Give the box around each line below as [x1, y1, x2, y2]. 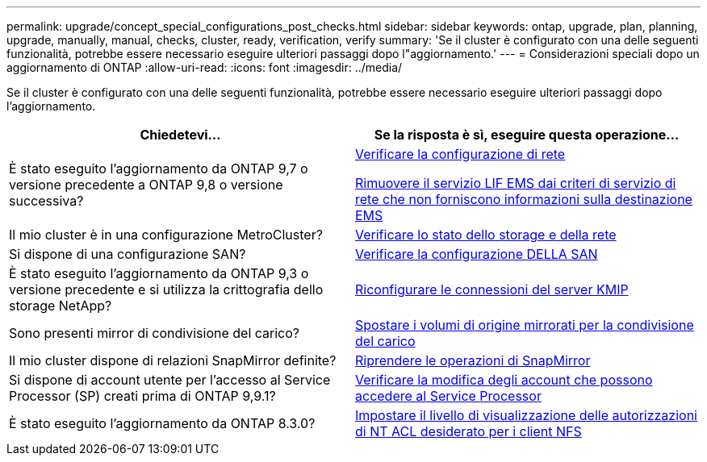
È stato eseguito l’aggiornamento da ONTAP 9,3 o [9, 265, 309, 281]
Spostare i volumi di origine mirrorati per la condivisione [355, 317, 694, 333]
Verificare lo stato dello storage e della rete [355, 227, 617, 243]
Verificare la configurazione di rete [355, 146, 566, 162]
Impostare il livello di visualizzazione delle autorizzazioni [355, 407, 697, 423]
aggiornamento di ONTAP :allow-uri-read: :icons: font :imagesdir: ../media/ [6, 60, 403, 74]
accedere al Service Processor [355, 388, 542, 404]
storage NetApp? [9, 298, 112, 314]
